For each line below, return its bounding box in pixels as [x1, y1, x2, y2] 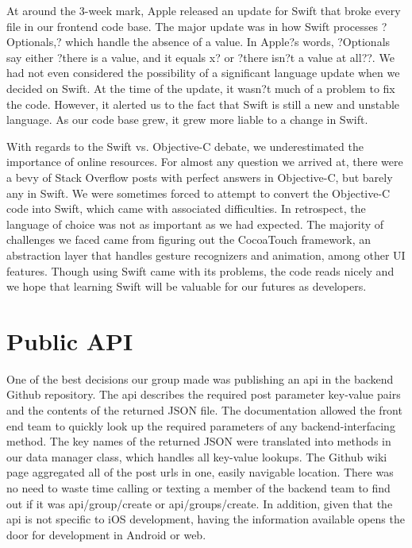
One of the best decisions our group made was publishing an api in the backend [6, 370, 394, 387]
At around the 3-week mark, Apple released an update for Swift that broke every [6, 2, 401, 18]
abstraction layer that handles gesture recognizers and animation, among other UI [6, 246, 406, 263]
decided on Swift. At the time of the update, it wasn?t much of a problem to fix [6, 79, 395, 96]
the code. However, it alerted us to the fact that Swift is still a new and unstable [6, 95, 400, 112]
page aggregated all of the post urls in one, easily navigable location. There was [6, 464, 394, 480]
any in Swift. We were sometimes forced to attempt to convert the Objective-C [6, 184, 391, 201]
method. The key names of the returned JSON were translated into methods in [6, 433, 391, 450]
